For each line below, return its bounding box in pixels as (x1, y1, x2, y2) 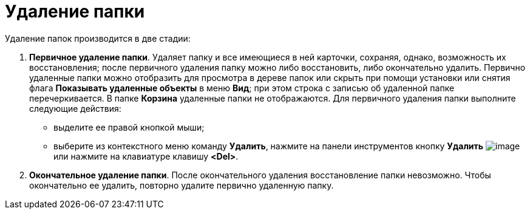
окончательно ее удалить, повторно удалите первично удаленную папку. (29, 180, 334, 190)
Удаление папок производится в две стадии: (5, 33, 191, 44)
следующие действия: (29, 103, 121, 114)
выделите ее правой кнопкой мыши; (53, 122, 205, 132)
